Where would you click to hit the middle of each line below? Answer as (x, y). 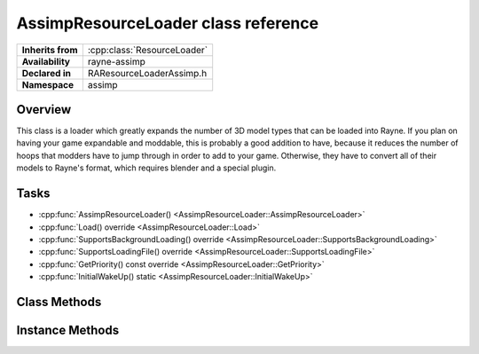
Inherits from (50, 50)
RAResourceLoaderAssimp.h (147, 73)
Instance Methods (68, 330)
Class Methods (59, 302)
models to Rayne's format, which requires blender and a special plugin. (146, 168)
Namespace (48, 84)
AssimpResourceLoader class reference (168, 23)
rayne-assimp (116, 61)
